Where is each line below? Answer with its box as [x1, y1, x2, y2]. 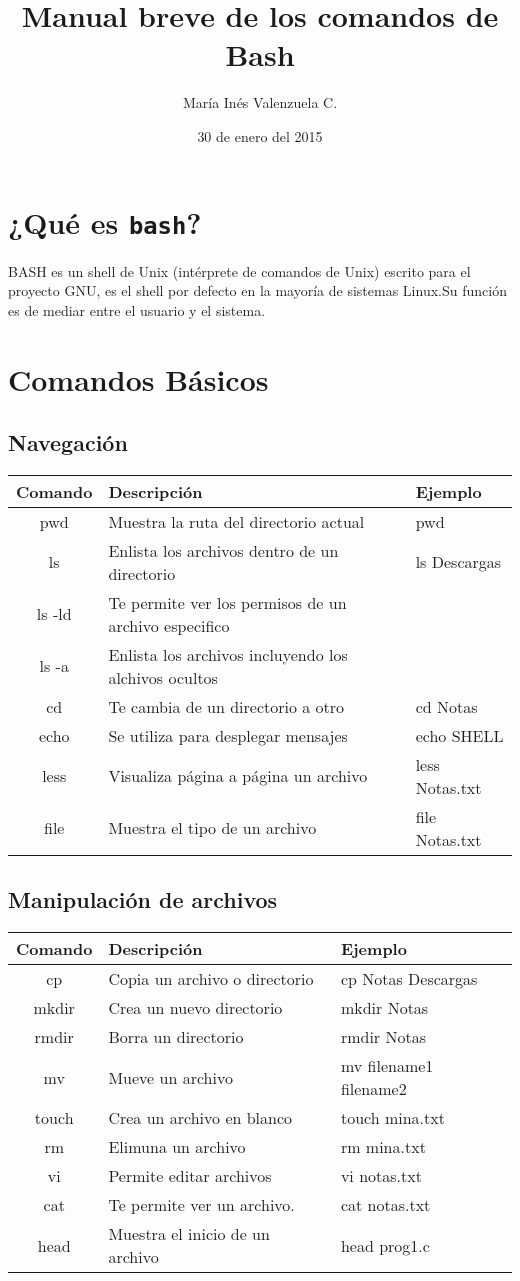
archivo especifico [108, 613, 230, 637]
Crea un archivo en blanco [108, 1106, 293, 1130]
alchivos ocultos [108, 665, 218, 689]
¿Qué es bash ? [8, 201, 202, 242]
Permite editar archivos [108, 1164, 272, 1188]
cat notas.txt [340, 1193, 431, 1217]
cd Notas [415, 694, 478, 718]
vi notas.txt [340, 1164, 422, 1188]
